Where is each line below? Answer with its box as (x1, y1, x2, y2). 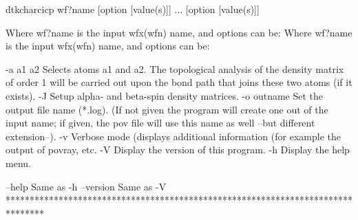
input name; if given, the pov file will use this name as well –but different (6, 115, 315, 130)
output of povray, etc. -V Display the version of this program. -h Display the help (6, 142, 350, 157)
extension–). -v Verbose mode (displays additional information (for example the (6, 129, 341, 143)
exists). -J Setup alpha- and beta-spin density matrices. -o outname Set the (6, 88, 324, 102)
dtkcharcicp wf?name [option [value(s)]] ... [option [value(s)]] (6, 2, 260, 16)
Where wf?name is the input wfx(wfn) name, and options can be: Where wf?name (6, 25, 352, 39)
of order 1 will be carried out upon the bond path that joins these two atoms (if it (6, 75, 352, 89)
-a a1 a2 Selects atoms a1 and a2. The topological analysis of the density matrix (6, 61, 344, 76)
